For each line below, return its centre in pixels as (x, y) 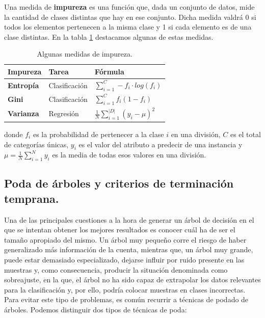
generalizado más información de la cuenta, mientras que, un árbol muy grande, (129, 249)
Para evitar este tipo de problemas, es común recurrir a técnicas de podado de (126, 299)
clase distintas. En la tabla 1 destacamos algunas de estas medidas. (109, 36)
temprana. (32, 198)
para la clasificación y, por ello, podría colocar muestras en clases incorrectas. (125, 289)
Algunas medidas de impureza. (85, 54)
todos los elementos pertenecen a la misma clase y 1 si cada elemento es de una (128, 27)
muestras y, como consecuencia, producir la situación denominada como (116, 269)
